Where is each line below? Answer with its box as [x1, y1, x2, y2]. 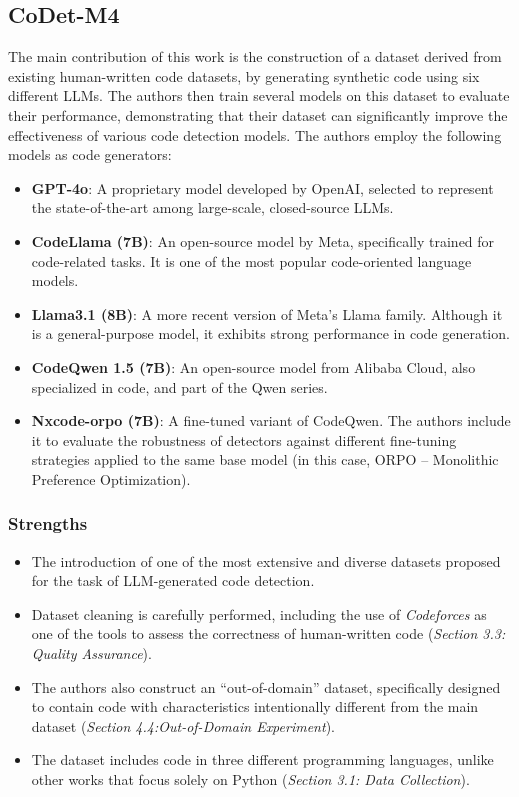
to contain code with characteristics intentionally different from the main [31, 696, 479, 717]
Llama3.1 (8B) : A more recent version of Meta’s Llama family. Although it [31, 303, 503, 324]
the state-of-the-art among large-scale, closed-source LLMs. [31, 197, 394, 218]
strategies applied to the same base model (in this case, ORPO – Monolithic [31, 449, 499, 470]
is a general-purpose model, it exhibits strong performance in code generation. [31, 323, 510, 344]
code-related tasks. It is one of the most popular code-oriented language [31, 250, 472, 271]
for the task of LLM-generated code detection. [31, 570, 315, 591]
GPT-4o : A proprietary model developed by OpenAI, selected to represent [31, 177, 494, 198]
